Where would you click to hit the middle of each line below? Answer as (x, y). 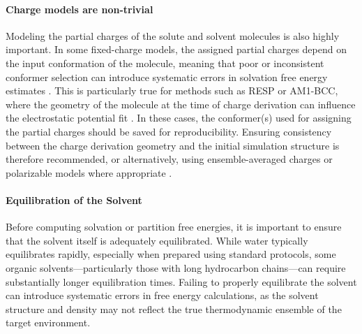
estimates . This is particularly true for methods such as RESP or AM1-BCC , (172, 90)
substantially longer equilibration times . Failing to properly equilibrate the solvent (181, 281)
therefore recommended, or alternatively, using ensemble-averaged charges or (169, 159)
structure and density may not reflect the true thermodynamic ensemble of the (174, 308)
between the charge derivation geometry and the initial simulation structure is (173, 145)
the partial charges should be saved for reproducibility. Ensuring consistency (169, 131)
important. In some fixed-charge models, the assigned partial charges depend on (176, 49)
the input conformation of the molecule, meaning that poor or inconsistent (165, 63)
